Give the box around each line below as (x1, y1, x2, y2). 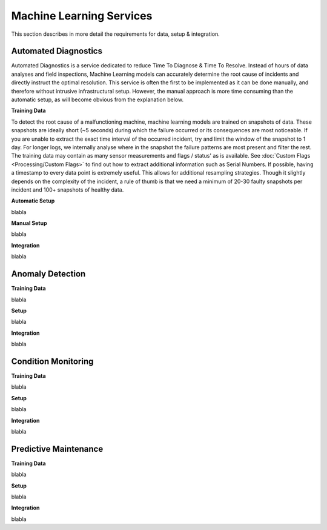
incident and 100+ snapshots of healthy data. (11, 186, 124, 193)
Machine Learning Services (11, 9, 153, 22)
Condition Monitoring (11, 356, 94, 366)
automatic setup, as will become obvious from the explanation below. (11, 96, 184, 103)
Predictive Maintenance (11, 443, 104, 454)
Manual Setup (11, 220, 48, 227)
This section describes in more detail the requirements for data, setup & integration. (11, 30, 220, 38)
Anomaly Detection (11, 269, 86, 279)
